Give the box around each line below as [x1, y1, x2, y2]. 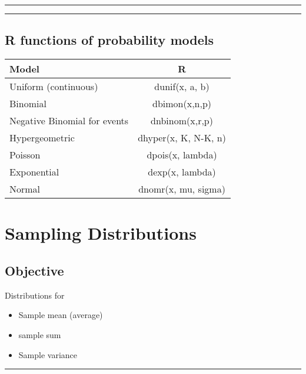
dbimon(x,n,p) [152, 97, 212, 111]
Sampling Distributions [5, 221, 197, 245]
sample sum [18, 328, 61, 340]
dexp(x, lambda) [148, 165, 216, 179]
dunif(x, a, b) [154, 80, 209, 94]
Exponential [9, 165, 59, 179]
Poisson [9, 148, 41, 162]
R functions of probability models [5, 31, 214, 49]
